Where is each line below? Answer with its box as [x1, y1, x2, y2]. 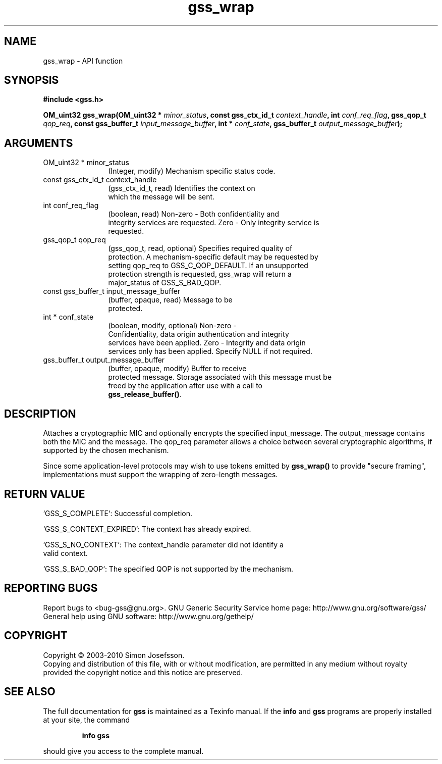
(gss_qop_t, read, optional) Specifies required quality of [108, 244, 293, 253]
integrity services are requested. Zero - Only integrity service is [108, 218, 319, 227]
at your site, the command [43, 715, 130, 724]
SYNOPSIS [4, 74, 59, 87]
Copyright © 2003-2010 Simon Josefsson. [43, 650, 185, 659]
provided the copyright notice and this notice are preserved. [43, 668, 243, 677]
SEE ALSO [4, 685, 56, 698]
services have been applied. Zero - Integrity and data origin [108, 338, 306, 347]
